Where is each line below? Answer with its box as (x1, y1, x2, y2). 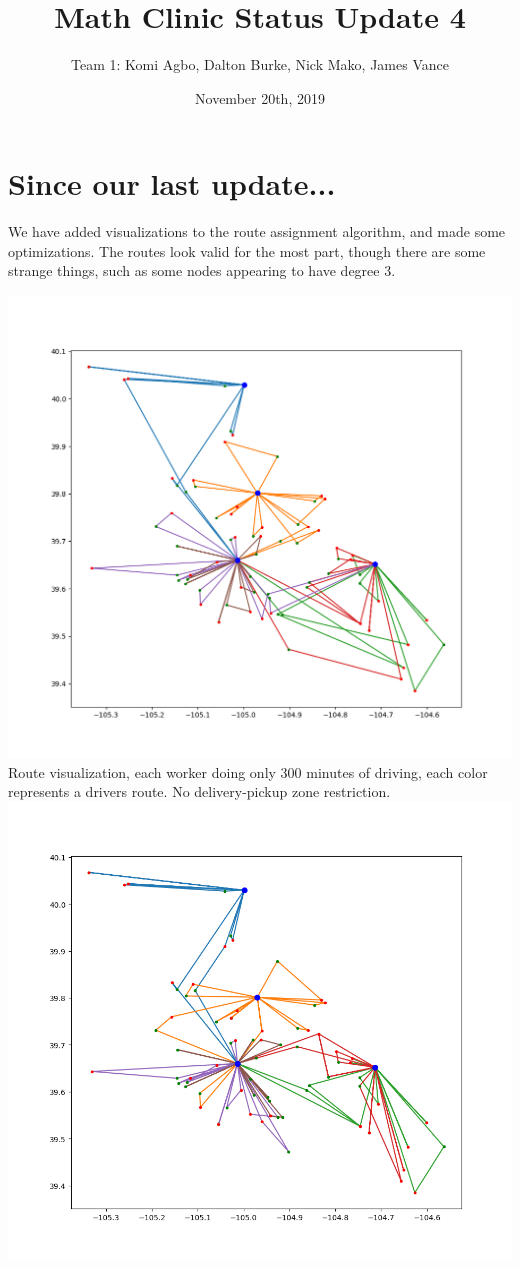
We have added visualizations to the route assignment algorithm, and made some (8, 221, 506, 242)
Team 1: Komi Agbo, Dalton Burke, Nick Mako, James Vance (71, 54, 449, 75)
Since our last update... (8, 163, 336, 204)
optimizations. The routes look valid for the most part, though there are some (8, 240, 486, 261)
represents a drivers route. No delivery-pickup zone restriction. (8, 781, 391, 802)
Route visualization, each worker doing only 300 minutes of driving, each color (8, 761, 488, 782)
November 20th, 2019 (195, 87, 325, 108)
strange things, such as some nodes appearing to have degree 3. (8, 260, 396, 281)
